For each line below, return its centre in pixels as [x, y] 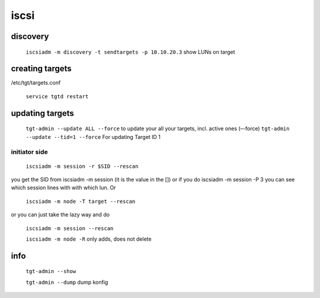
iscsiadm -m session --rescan [70, 228]
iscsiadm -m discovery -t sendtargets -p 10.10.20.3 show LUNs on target [130, 52]
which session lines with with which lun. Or [63, 188]
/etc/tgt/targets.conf [36, 83]
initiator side [30, 152]
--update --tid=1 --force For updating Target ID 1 [93, 137]
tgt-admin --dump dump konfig [67, 282]
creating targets [41, 69]
